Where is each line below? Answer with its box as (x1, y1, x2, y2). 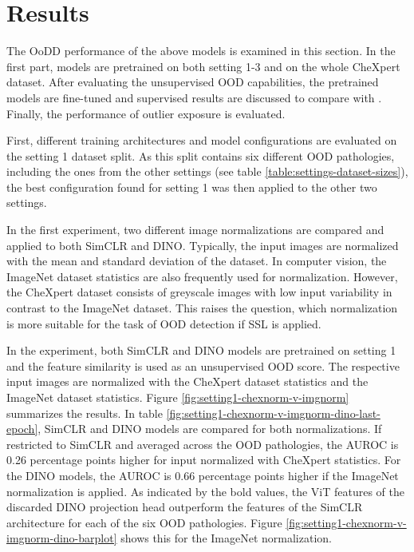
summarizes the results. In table (6, 404, 163, 421)
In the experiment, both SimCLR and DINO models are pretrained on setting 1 (6, 342, 396, 359)
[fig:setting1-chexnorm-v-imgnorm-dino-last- (166, 404, 380, 421)
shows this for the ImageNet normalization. (120, 530, 332, 546)
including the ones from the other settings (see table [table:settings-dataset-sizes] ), (6, 163, 408, 180)
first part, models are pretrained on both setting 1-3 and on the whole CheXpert (6, 58, 400, 74)
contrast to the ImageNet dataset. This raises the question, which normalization (6, 300, 398, 316)
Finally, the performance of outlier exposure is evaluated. (6, 105, 286, 121)
